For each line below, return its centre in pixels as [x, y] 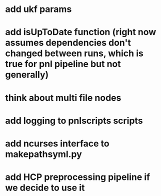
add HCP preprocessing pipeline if [78, 177]
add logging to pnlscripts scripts [74, 121]
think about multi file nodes [63, 97]
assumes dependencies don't [68, 43]
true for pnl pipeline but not [63, 64]
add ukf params [38, 9]
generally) [27, 75]
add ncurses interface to [57, 143]
